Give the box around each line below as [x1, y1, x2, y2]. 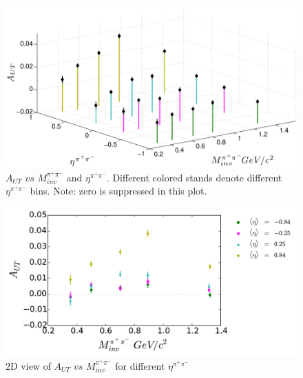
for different [115, 358, 165, 372]
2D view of [6, 358, 51, 372]
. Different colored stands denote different [106, 170, 282, 184]
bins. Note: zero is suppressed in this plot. [30, 183, 207, 198]
